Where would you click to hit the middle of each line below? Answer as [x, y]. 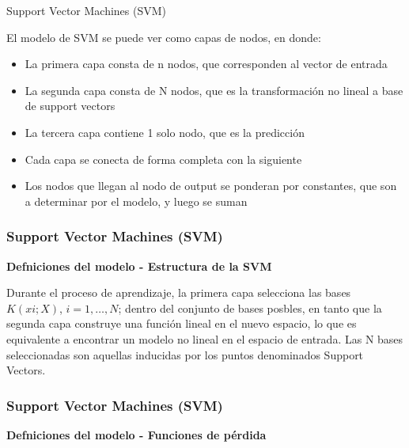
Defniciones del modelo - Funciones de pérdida [136, 434]
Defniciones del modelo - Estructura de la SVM [139, 266]
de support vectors [70, 106]
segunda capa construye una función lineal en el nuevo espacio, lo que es [182, 323]
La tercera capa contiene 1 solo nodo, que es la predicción [165, 132]
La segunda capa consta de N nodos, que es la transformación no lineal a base [214, 90]
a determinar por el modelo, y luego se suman [136, 201]
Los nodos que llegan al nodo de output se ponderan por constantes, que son [211, 186]
